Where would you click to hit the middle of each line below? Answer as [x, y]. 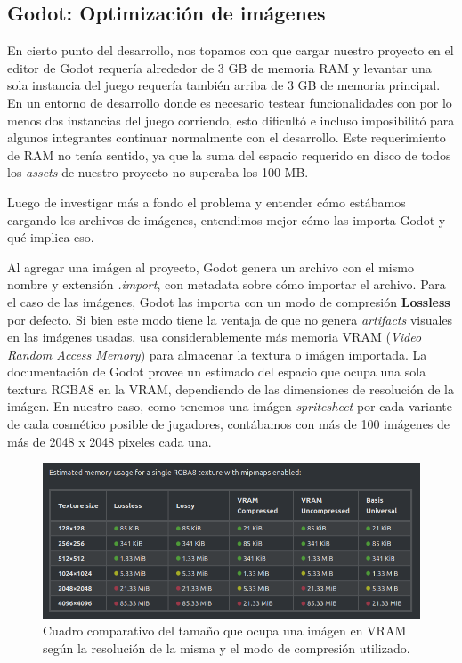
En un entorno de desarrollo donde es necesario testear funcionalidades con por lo [230, 102]
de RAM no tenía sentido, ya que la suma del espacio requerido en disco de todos [229, 154]
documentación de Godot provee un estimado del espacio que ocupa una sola [217, 372]
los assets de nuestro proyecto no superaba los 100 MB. [158, 172]
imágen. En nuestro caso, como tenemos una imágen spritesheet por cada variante [230, 406]
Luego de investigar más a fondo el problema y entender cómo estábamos [207, 202]
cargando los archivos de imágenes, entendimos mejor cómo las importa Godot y [227, 219]
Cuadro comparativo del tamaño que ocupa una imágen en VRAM [225, 631]
